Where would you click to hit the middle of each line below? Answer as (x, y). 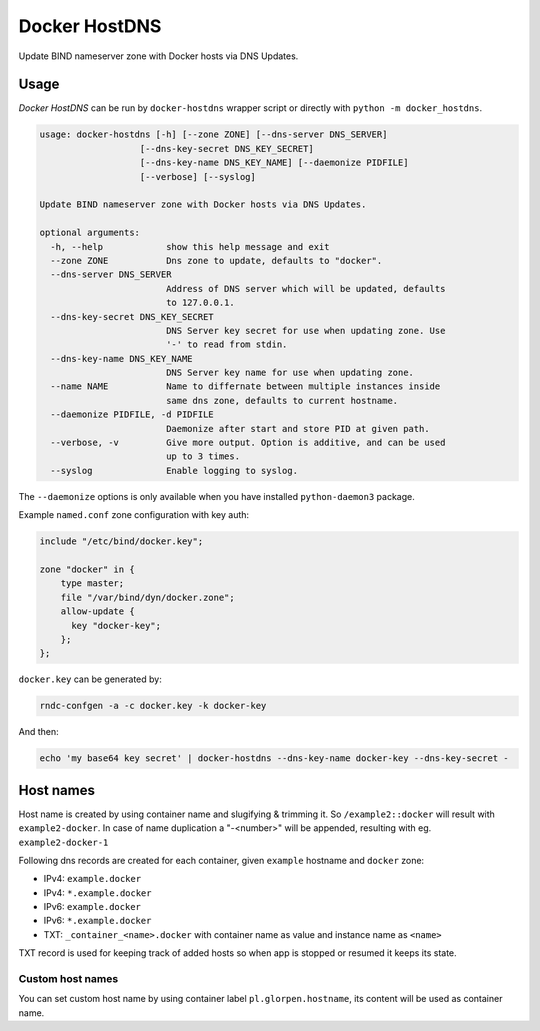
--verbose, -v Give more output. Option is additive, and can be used (248, 443)
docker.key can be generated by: (90, 679)
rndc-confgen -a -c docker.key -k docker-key (153, 706)
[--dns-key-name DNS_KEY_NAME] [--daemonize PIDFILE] (274, 163)
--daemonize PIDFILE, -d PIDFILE (132, 414)
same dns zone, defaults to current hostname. (282, 400)
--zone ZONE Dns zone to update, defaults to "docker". (216, 260)
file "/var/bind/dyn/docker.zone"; (147, 597)
